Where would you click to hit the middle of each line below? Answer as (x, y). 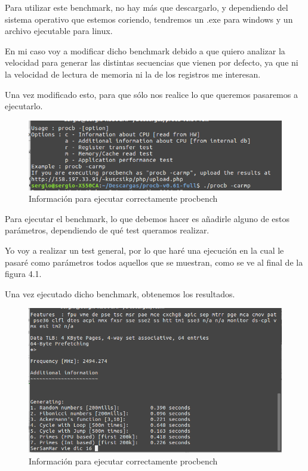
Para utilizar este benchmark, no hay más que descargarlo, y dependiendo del (147, 7)
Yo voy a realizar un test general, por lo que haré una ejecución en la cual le (144, 250)
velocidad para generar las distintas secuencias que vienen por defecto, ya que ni (152, 62)
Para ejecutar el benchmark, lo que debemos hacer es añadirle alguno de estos (147, 218)
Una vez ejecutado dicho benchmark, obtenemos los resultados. (120, 293)
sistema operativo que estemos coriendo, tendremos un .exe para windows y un (149, 19)
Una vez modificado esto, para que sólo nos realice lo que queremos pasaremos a (151, 94)
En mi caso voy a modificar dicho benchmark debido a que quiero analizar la (145, 50)
